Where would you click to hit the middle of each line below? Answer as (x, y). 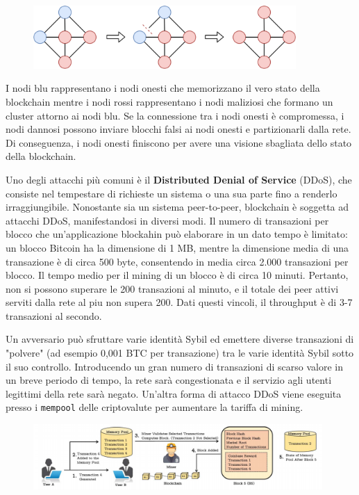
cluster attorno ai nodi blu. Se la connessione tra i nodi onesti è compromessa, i (175, 115)
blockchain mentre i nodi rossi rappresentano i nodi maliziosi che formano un (169, 101)
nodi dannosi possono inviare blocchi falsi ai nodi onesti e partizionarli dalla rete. (178, 129)
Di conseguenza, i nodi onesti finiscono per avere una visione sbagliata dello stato (179, 142)
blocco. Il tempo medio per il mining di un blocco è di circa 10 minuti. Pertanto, (177, 275)
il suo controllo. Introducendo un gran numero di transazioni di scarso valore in (174, 366)
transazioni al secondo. (54, 315)
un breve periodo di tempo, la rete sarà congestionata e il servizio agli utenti (169, 380)
